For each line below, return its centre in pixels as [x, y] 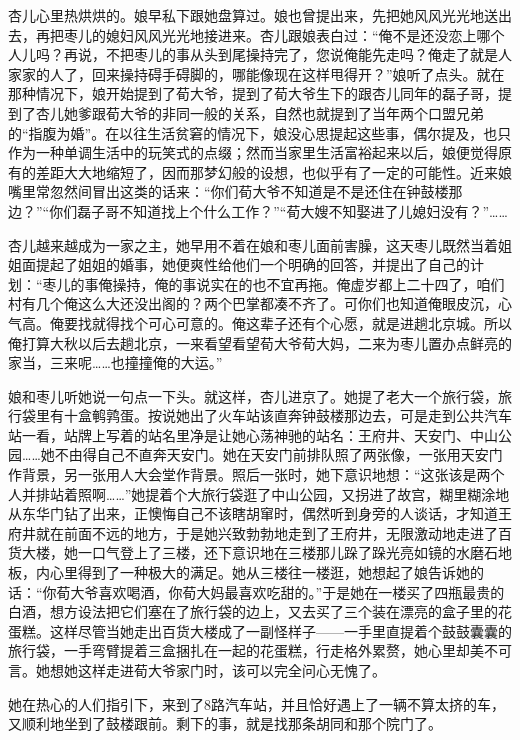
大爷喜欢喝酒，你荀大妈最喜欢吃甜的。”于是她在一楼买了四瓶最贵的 [287, 591]
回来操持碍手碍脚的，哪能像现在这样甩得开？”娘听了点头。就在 [298, 73]
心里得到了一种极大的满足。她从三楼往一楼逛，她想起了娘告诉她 [259, 572]
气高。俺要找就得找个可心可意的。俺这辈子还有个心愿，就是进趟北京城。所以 [260, 322]
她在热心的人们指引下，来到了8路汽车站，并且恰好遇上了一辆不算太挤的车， [256, 703]
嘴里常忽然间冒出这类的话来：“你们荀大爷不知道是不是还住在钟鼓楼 [228, 191]
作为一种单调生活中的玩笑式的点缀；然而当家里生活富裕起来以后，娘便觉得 [253, 152]
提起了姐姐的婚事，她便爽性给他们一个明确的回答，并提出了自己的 [252, 264]
